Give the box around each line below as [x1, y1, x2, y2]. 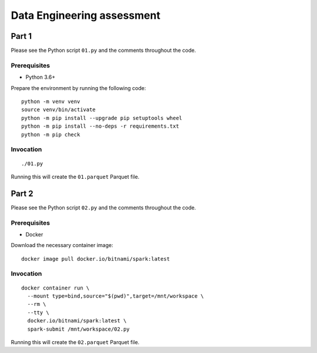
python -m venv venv [21, 98, 80, 105]
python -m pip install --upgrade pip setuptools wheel [21, 115, 183, 121]
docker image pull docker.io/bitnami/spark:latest [21, 255, 170, 262]
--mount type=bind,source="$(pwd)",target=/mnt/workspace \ [27, 293, 204, 299]
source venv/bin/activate [21, 106, 96, 113]
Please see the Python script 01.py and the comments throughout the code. [11, 47, 196, 54]
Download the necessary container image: [11, 242, 114, 249]
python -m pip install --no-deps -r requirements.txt [21, 123, 179, 129]
